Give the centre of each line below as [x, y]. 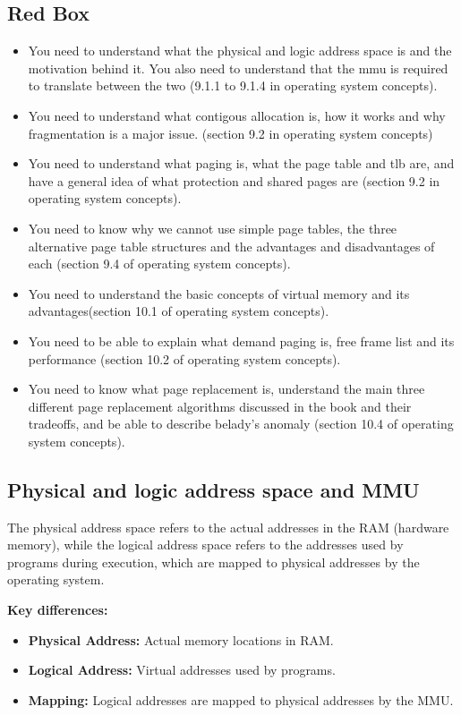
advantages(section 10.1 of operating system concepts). [179, 311]
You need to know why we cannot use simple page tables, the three [213, 228]
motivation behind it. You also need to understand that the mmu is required [238, 68]
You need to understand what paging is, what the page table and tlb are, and [241, 163]
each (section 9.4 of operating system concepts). [159, 264]
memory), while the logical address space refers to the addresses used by [205, 545]
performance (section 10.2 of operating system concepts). [184, 358]
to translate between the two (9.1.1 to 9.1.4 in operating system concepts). [233, 85]
